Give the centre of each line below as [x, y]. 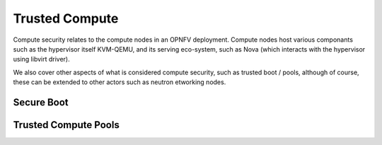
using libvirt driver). [41, 59]
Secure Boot [41, 102]
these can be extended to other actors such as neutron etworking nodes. [120, 82]
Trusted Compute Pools [66, 125]
